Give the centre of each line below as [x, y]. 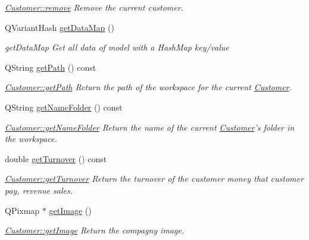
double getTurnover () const [56, 158]
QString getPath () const [51, 67]
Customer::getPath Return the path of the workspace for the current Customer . [148, 87]
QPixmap [22, 210]
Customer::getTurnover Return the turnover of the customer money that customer [154, 179]
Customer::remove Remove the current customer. [94, 7]
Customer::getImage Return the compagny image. [95, 230]
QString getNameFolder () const [64, 107]
